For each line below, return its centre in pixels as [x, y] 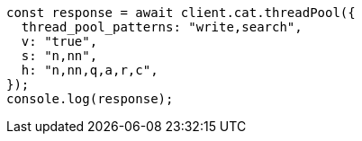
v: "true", [59, 41]
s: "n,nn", [59, 56]
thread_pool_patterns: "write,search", [162, 27]
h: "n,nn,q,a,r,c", [90, 70]
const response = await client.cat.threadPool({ [181, 13]
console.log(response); [90, 99]
